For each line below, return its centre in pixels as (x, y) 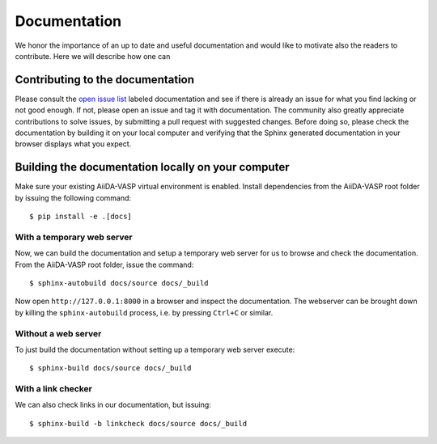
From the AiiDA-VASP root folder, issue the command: (104, 264)
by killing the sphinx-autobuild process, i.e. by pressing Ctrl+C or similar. (144, 312)
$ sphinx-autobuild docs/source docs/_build (119, 283)
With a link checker (53, 389)
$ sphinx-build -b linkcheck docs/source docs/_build (138, 423)
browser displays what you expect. (73, 144)
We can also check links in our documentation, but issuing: (113, 405)
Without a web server (58, 333)
